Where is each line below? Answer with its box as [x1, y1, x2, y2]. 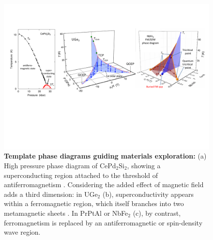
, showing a [127, 160, 161, 170]
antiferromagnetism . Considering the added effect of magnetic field [4, 179, 204, 190]
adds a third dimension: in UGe [4, 189, 98, 199]
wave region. [4, 227, 41, 237]
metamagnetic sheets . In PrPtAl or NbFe [4, 208, 128, 218]
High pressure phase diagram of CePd [4, 160, 116, 170]
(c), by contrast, [133, 208, 181, 218]
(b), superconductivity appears [102, 189, 194, 199]
